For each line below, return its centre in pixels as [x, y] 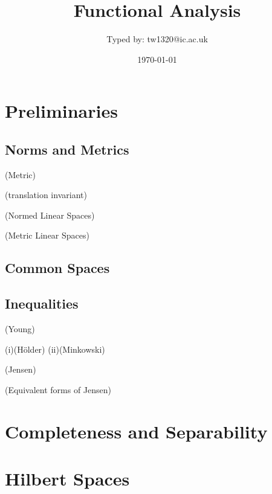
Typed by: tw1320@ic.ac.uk [157, 39]
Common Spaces [57, 268]
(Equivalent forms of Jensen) [58, 389]
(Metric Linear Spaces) [47, 235]
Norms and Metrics [67, 149]
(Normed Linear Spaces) [50, 215]
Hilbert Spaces [67, 478]
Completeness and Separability [136, 431]
